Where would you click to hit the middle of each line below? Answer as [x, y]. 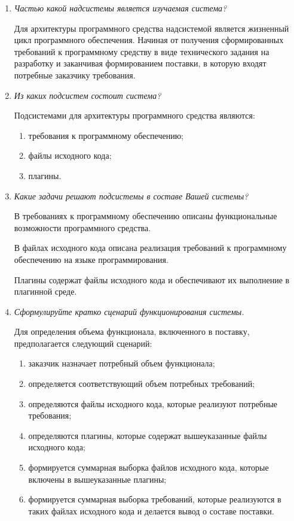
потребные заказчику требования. [75, 75]
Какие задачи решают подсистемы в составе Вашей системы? [131, 196]
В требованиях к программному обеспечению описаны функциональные [146, 216]
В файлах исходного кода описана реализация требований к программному [150, 248]
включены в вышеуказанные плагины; [97, 479]
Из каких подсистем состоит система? [88, 95]
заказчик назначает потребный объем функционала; [122, 363]
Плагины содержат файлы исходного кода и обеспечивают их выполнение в [152, 279]
